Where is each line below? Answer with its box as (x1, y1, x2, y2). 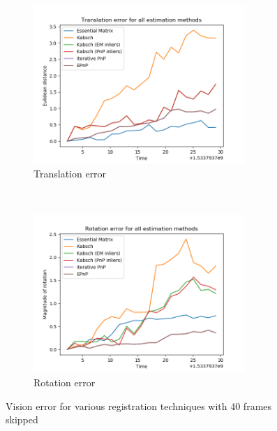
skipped (6, 412, 38, 427)
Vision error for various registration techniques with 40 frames (6, 398, 272, 413)
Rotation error (33, 374, 96, 389)
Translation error (33, 166, 107, 181)
